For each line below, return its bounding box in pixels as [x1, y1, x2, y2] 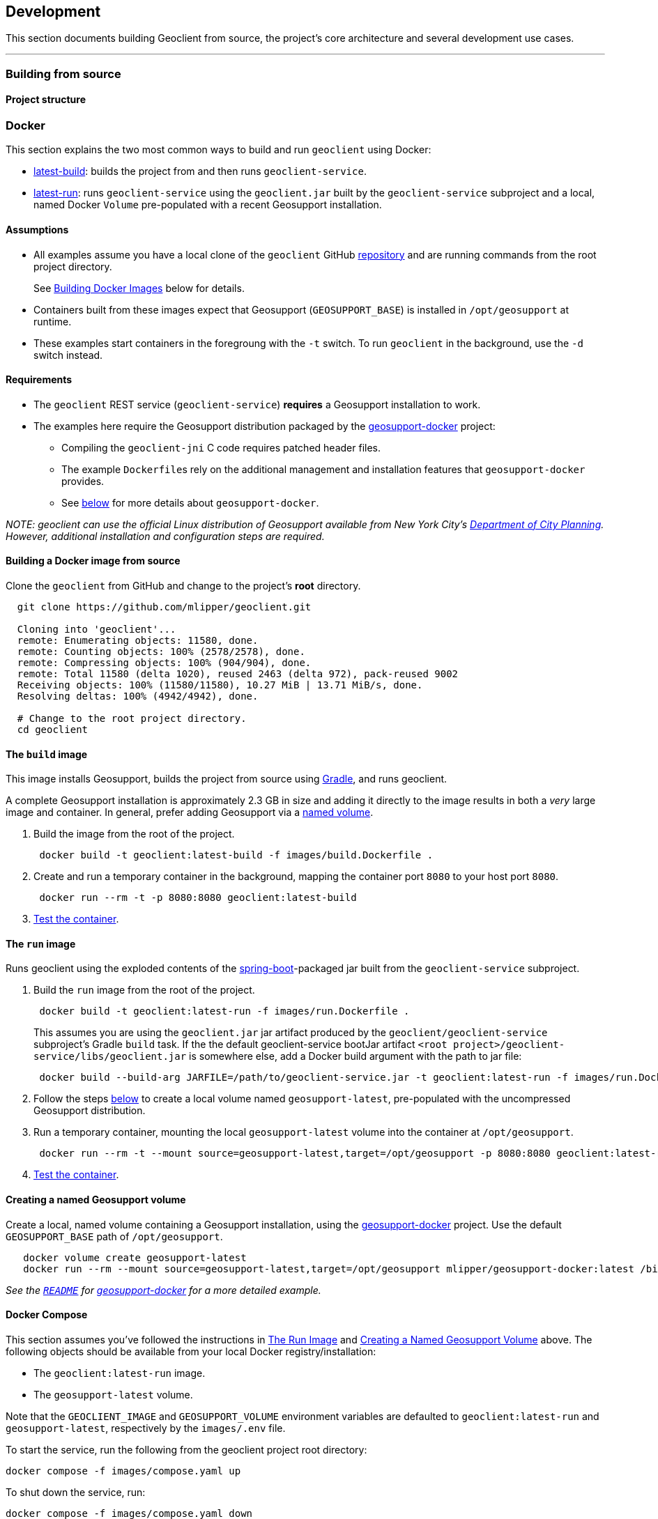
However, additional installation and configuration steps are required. [6, 530, 325, 542]
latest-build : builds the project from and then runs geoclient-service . [33, 165, 367, 178]
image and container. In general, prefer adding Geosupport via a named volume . [6, 806, 374, 819]
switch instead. [33, 348, 103, 361]
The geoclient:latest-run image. [33, 1366, 206, 1379]
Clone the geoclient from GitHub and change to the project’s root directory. [6, 580, 361, 592]
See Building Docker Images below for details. [33, 282, 245, 294]
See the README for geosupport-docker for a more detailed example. [6, 1283, 321, 1296]
